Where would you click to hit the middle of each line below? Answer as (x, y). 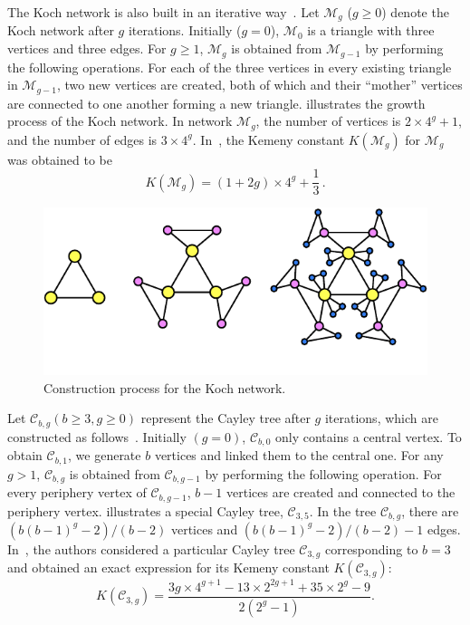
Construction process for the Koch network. (165, 387)
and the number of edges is (82, 139)
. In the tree (343, 510)
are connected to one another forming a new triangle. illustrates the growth (216, 103)
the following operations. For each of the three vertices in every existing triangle (230, 67)
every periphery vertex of (77, 492)
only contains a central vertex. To (368, 436)
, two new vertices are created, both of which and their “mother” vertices (259, 85)
